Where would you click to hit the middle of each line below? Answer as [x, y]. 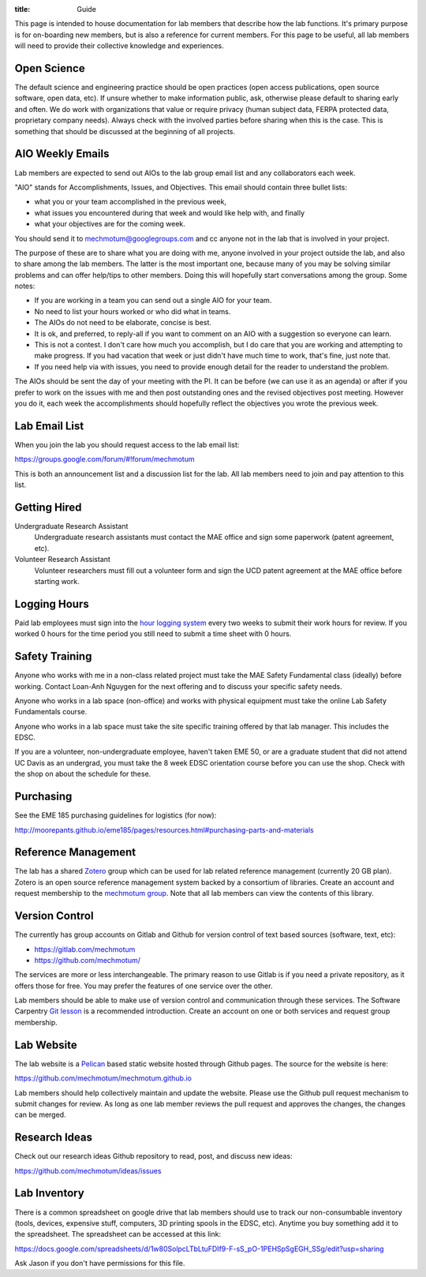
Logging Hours [52, 604]
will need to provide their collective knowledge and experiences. [119, 46]
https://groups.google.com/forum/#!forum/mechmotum [105, 459]
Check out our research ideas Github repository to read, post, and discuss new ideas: [153, 1156]
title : [22, 9]
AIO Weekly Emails [62, 154]
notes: [25, 286]
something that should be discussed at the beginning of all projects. [125, 131]
